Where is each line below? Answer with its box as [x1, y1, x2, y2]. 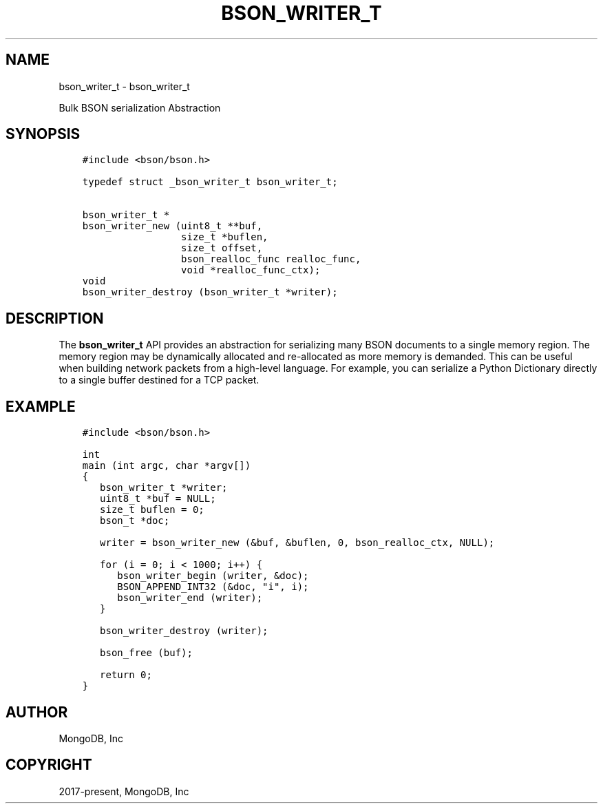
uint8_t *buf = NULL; [100, 493, 216, 505]
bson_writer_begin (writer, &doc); [117, 570, 309, 582]
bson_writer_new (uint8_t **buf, [82, 220, 263, 232]
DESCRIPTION [6, 309, 104, 327]
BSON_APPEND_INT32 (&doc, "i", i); [117, 581, 309, 593]
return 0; [100, 669, 152, 681]
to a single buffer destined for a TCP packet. [59, 374, 260, 386]
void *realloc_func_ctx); [181, 264, 321, 276]
